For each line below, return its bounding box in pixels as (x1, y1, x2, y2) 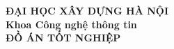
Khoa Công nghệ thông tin (6, 17, 137, 31)
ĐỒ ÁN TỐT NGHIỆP (6, 30, 121, 45)
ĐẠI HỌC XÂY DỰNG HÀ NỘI (6, 3, 169, 17)
